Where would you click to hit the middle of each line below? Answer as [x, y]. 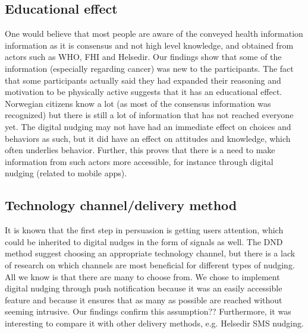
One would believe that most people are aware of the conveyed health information [154, 34]
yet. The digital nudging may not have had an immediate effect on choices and [148, 126]
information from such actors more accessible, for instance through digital [139, 161]
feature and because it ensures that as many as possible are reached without [144, 299]
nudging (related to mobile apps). [66, 173]
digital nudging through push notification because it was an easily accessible [144, 288]
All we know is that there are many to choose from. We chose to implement [142, 276]
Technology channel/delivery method [121, 205]
